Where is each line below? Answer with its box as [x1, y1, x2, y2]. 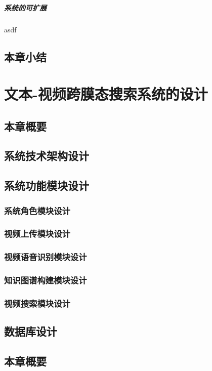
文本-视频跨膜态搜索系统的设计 [4, 84, 208, 104]
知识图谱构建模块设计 [4, 274, 87, 286]
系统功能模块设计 [4, 178, 89, 193]
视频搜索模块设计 [4, 297, 70, 309]
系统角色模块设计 [4, 204, 70, 217]
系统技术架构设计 [4, 148, 89, 163]
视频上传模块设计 [4, 227, 70, 240]
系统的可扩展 [4, 2, 47, 13]
